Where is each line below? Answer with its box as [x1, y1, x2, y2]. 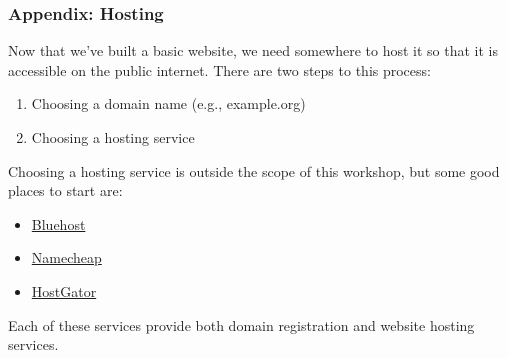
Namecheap [31, 247, 102, 268]
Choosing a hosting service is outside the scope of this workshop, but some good [8, 160, 500, 181]
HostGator [31, 280, 97, 301]
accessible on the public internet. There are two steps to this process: [8, 59, 431, 80]
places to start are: [8, 180, 123, 201]
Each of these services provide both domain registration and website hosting [8, 314, 475, 335]
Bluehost [31, 213, 86, 234]
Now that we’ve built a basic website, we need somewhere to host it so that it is [8, 40, 499, 61]
